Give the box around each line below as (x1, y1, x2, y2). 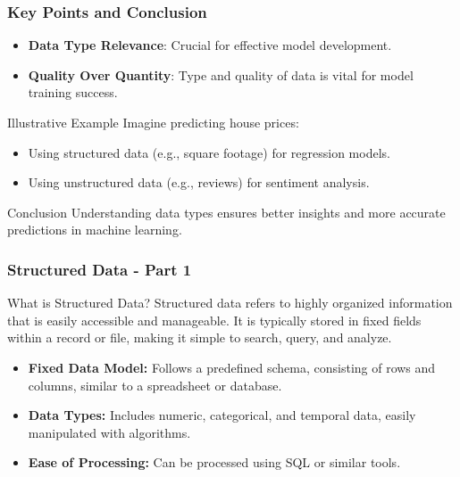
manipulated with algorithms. (28, 423, 191, 441)
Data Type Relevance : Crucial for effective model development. (28, 36, 392, 54)
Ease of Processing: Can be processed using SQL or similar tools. (28, 453, 401, 472)
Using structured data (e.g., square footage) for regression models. (28, 143, 390, 161)
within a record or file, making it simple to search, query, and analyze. (7, 328, 392, 347)
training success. (28, 83, 118, 102)
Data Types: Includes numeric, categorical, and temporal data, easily (28, 406, 416, 424)
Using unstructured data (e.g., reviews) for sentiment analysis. (28, 173, 370, 192)
